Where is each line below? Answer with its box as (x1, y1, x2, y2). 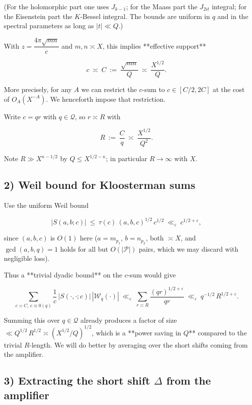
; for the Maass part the (126, 1, 198, 11)
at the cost (213, 84, 245, 94)
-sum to (142, 84, 165, 94)
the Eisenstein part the (4, 11, 72, 21)
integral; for (212, 1, 247, 11)
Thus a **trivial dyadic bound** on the (4, 269, 123, 279)
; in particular (106, 153, 147, 164)
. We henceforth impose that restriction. (46, 93, 165, 104)
